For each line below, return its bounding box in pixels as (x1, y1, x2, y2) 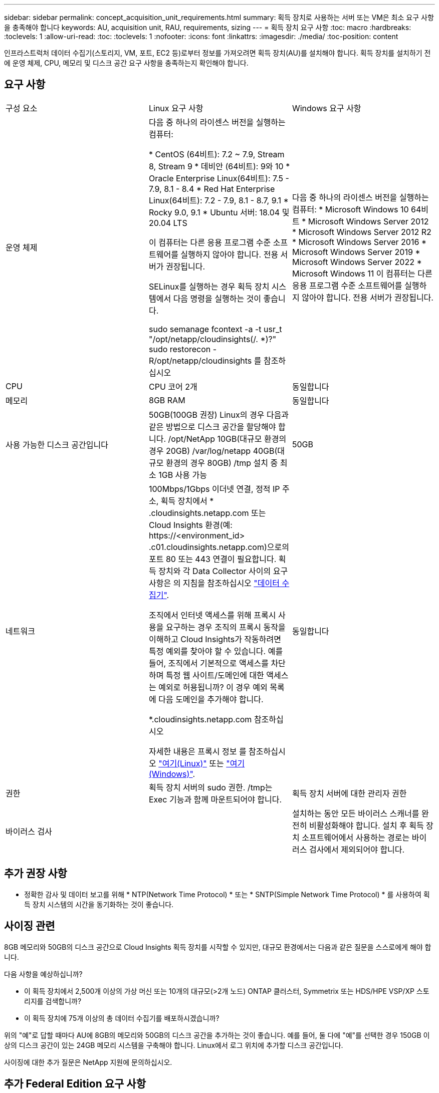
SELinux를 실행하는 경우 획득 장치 (148, 281, 270, 292)
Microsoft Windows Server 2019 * (292, 246, 420, 257)
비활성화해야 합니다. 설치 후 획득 (309, 820, 424, 831)
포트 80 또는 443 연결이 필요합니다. (148, 554, 277, 564)
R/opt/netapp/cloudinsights (148, 355, 252, 366)
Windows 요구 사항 (292, 103, 361, 113)
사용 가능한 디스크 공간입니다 (6, 439, 108, 450)
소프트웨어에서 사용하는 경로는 (302, 832, 410, 843)
